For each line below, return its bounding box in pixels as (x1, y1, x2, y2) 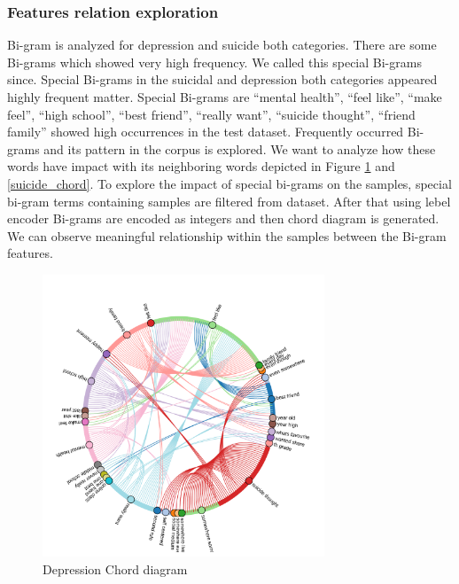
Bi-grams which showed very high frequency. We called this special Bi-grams (7, 52, 422, 71)
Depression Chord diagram (43, 559, 188, 578)
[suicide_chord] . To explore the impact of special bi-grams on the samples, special (7, 174, 452, 192)
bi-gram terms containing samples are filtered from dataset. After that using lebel (7, 191, 451, 210)
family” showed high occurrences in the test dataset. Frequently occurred (7, 122, 404, 141)
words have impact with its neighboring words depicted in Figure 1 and (7, 157, 395, 175)
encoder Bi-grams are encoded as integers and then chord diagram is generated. (7, 209, 440, 228)
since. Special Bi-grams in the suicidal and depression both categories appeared (7, 70, 438, 89)
